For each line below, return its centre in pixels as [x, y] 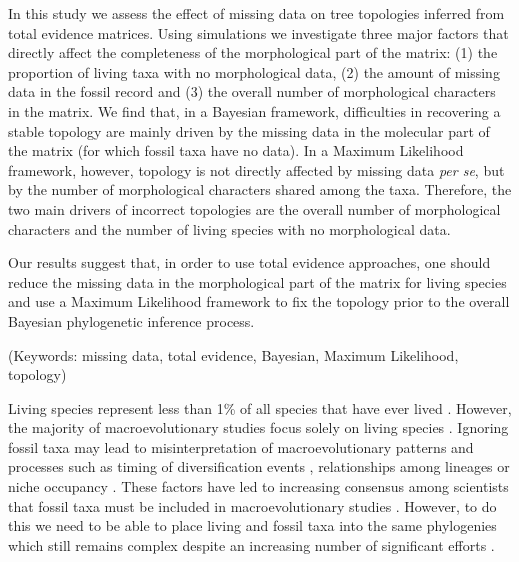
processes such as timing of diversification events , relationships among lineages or [259, 466]
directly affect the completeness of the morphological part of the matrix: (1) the [253, 52]
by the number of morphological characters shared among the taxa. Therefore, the [260, 189]
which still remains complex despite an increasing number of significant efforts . [251, 544]
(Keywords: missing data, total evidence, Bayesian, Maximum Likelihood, [233, 354]
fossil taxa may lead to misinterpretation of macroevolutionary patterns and [241, 446]
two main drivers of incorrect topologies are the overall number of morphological [254, 208]
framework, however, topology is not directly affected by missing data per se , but [256, 169]
